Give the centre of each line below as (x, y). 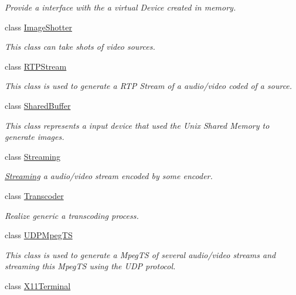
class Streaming (33, 156)
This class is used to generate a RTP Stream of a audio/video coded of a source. (149, 86)
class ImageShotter (38, 27)
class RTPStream (36, 66)
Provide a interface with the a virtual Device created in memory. (120, 7)
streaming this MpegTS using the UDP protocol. (90, 266)
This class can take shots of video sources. (80, 47)
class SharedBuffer (38, 105)
